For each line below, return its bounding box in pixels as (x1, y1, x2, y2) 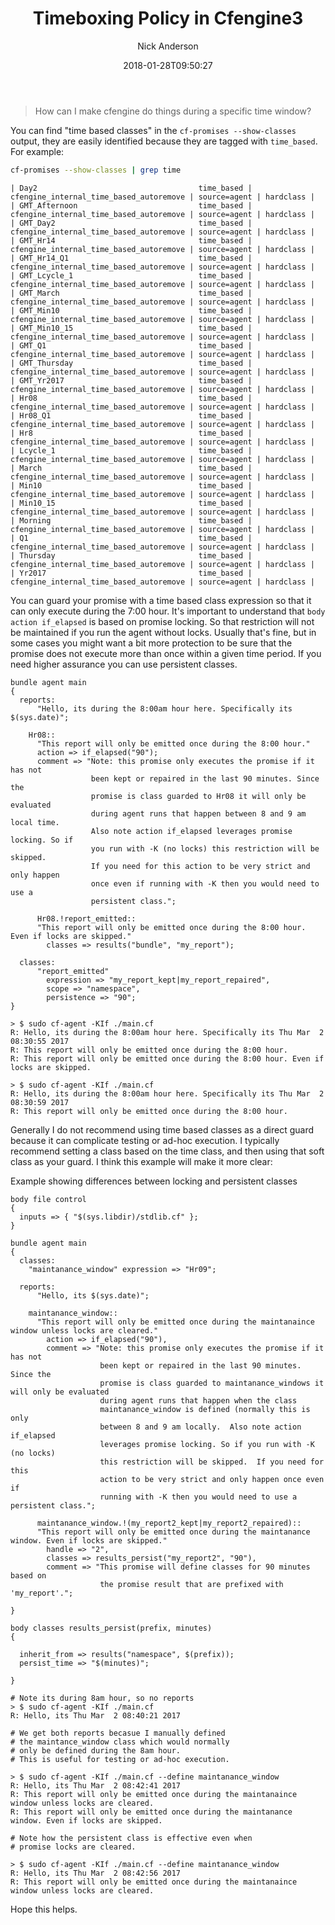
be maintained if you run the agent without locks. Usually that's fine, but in (10, 626, 317, 638)
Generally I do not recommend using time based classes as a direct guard (10, 1123, 315, 1136)
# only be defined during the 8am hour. (10, 1745, 182, 1756)
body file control (10, 1194, 87, 1204)
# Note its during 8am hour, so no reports (10, 1693, 195, 1703)
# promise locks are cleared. (10, 1842, 137, 1852)
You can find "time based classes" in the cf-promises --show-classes (10, 124, 297, 136)
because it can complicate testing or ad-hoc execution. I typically (10, 1134, 280, 1146)
